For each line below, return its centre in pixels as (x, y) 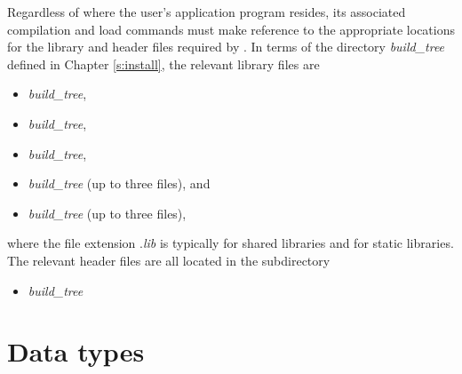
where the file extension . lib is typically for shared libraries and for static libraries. (231, 243)
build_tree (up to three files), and (119, 183)
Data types (76, 351)
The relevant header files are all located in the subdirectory (169, 260)
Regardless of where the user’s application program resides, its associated (207, 12)
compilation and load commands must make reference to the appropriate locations (231, 29)
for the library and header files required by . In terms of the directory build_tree (226, 47)
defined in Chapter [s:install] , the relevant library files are (163, 64)
